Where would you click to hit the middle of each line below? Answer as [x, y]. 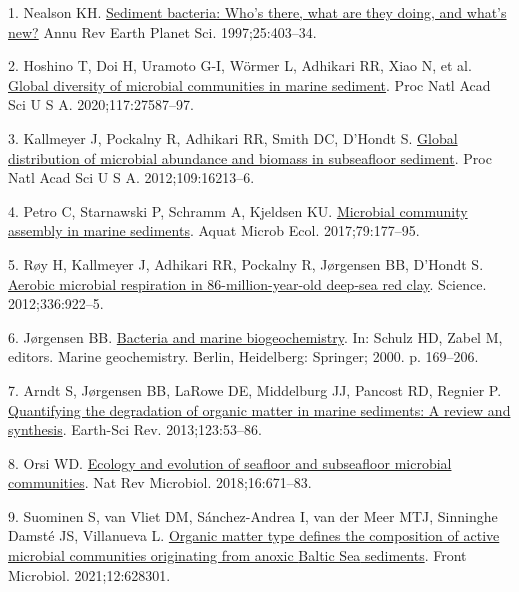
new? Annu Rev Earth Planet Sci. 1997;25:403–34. [162, 31]
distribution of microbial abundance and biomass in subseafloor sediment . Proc [250, 157]
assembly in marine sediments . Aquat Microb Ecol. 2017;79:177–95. [214, 230]
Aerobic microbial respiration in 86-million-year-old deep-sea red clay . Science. [247, 283]
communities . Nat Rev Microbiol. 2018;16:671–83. [160, 482]
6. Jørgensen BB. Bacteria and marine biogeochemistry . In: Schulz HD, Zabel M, [255, 336]
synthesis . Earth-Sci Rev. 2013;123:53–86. [135, 429]
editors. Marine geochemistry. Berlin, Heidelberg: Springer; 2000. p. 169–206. [243, 356]
